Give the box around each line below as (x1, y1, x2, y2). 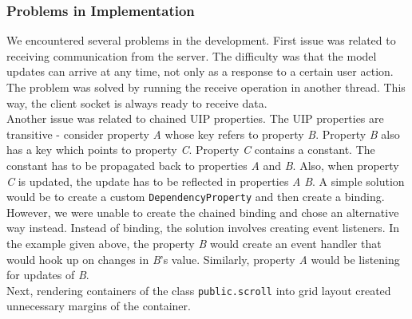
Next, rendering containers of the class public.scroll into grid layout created (6, 282, 391, 298)
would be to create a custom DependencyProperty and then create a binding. (6, 188, 385, 205)
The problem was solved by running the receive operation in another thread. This (6, 79, 406, 95)
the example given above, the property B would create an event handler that (6, 235, 382, 251)
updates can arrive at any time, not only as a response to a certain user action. (6, 63, 394, 80)
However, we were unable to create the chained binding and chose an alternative (6, 203, 399, 220)
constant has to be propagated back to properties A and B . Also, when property (6, 156, 399, 173)
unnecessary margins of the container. (6, 297, 191, 314)
